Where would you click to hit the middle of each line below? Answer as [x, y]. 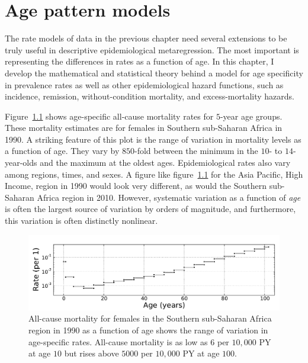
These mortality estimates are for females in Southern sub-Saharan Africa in [144, 128]
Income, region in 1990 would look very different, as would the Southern [136, 186]
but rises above [92, 353]
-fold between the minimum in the [196, 151]
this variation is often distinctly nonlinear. [81, 221]
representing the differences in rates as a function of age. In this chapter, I [139, 61]
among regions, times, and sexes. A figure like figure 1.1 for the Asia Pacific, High [154, 174]
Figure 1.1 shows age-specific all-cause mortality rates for [109, 116]
